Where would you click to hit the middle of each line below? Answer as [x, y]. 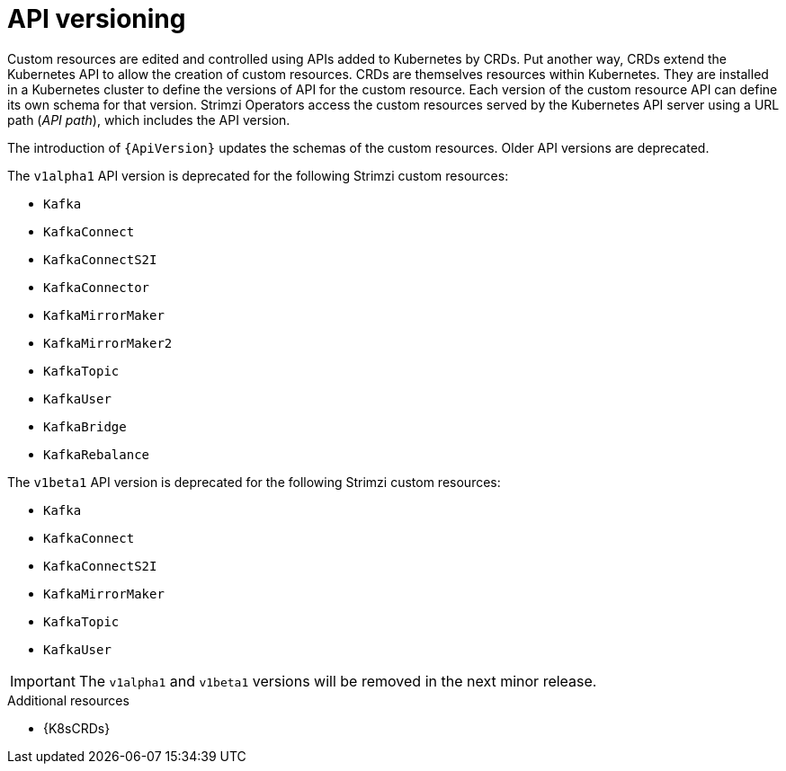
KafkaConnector [97, 287]
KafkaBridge [85, 426]
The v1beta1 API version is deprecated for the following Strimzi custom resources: [254, 482]
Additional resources [68, 700]
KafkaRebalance [97, 454]
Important [43, 681]
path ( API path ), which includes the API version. [149, 120]
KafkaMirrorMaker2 [108, 343]
